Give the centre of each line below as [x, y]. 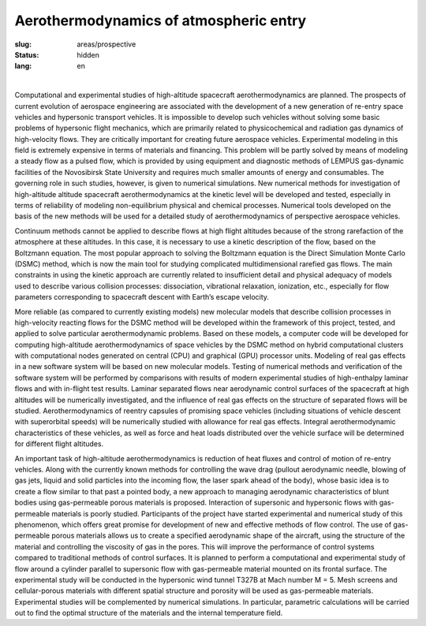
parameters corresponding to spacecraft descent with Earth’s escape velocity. [142, 297]
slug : [23, 44]
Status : [27, 54]
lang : [23, 66]
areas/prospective [106, 44]
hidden [88, 54]
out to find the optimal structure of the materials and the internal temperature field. [149, 613]
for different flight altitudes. [59, 444]
